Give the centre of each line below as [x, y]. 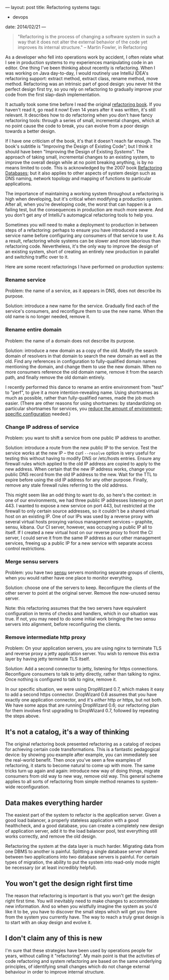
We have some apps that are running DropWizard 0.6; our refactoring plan [82, 705]
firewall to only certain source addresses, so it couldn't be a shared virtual [82, 511]
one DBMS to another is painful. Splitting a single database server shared [81, 851]
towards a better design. [31, 131]
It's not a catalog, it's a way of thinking [67, 732]
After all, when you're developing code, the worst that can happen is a [78, 204]
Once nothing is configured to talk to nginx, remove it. [61, 679]
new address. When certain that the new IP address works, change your [80, 469]
